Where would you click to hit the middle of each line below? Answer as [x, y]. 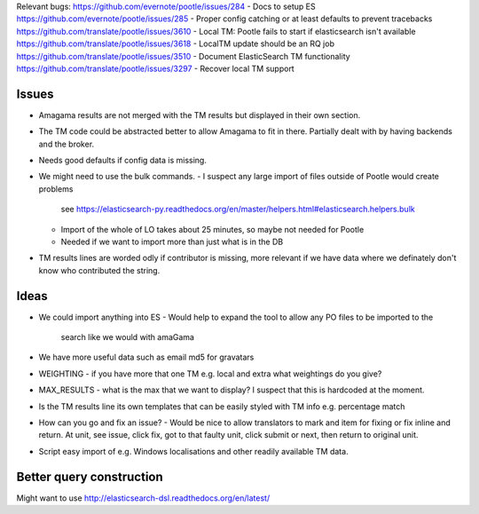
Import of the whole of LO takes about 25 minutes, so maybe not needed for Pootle [212, 229]
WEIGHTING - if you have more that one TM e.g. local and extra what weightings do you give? [210, 374]
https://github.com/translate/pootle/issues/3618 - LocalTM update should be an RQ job [175, 43]
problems [56, 189]
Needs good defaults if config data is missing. [123, 161]
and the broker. [67, 144]
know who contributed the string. [99, 270]
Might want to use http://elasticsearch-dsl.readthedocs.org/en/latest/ [143, 498]
